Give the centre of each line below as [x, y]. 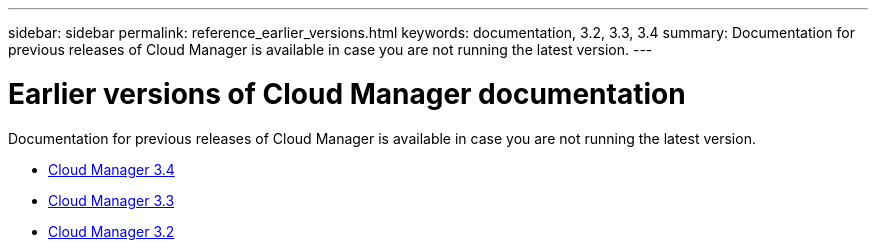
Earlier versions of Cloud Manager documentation [347, 93]
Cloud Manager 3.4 [111, 169]
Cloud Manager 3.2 [111, 231]
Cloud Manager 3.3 [111, 200]
